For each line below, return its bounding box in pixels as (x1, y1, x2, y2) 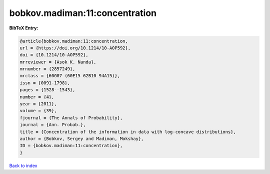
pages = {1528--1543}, (19, 87, 75, 93)
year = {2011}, (19, 101, 57, 107)
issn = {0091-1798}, (19, 80, 70, 86)
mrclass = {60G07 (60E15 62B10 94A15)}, (19, 73, 120, 79)
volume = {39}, (19, 108, 57, 114)
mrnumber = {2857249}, (19, 66, 75, 72)
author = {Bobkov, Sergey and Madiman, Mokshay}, (19, 136, 144, 142)
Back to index (9, 163, 37, 169)
